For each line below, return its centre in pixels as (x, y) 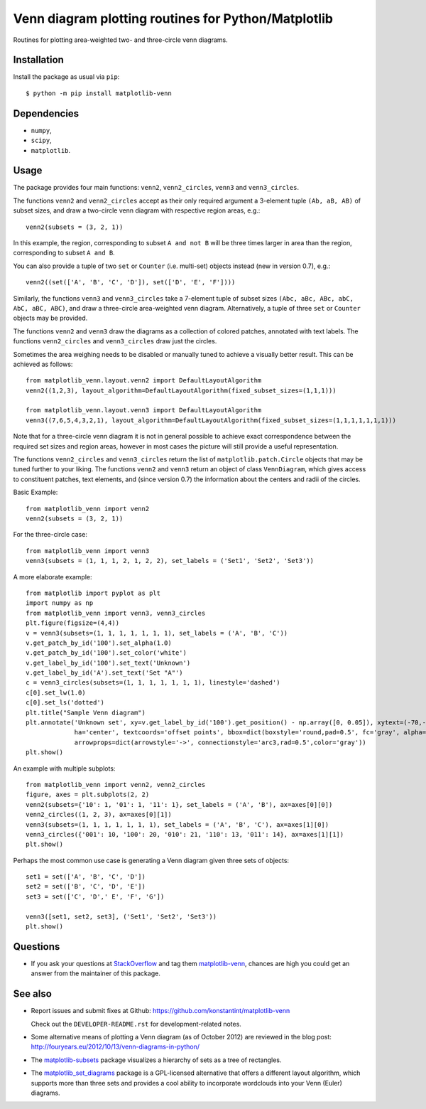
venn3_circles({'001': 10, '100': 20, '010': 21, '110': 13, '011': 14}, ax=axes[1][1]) (185, 834)
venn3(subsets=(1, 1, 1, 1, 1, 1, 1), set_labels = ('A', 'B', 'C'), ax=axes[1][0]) (177, 824)
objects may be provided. (50, 318)
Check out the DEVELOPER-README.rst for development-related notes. (136, 1024)
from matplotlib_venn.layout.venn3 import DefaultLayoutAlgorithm (144, 410)
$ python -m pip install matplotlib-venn (99, 93)
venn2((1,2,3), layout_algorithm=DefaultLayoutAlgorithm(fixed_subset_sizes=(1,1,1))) (181, 390)
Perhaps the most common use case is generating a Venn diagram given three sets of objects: (151, 860)
